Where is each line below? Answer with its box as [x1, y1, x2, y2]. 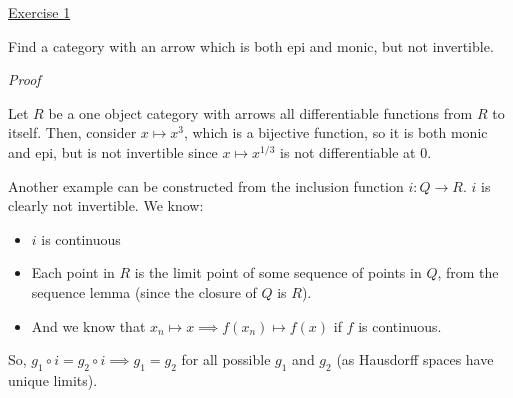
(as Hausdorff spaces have [336, 349, 494, 370]
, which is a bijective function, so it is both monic [183, 122, 488, 143]
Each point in [31, 262, 115, 283]
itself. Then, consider [8, 122, 137, 143]
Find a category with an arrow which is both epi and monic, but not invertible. [8, 35, 494, 56]
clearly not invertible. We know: [8, 195, 204, 216]
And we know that [31, 315, 146, 336]
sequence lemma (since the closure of [31, 281, 257, 302]
